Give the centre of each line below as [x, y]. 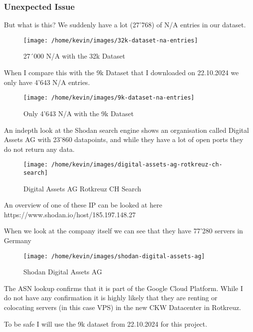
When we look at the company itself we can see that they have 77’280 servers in [124, 231]
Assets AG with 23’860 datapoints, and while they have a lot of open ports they [124, 139]
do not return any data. [39, 149]
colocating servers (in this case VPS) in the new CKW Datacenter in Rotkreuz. [123, 307]
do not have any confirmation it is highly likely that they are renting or [111, 298]
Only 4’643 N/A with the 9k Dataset [79, 113]
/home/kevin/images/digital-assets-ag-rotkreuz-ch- [137, 165]
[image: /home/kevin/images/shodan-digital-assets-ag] [114, 256]
